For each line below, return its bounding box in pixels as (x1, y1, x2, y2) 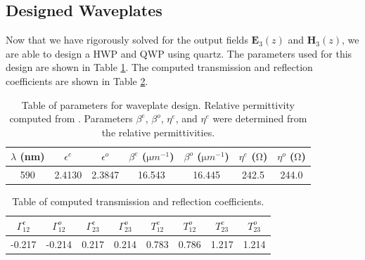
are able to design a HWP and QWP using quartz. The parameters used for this (6, 46, 352, 60)
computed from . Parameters (9, 111, 133, 126)
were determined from (212, 111, 307, 126)
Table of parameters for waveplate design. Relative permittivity (21, 97, 295, 112)
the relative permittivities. (101, 124, 215, 139)
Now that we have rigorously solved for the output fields (6, 32, 248, 47)
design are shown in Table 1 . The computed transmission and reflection (6, 60, 313, 74)
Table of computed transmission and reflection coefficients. (12, 194, 264, 209)
